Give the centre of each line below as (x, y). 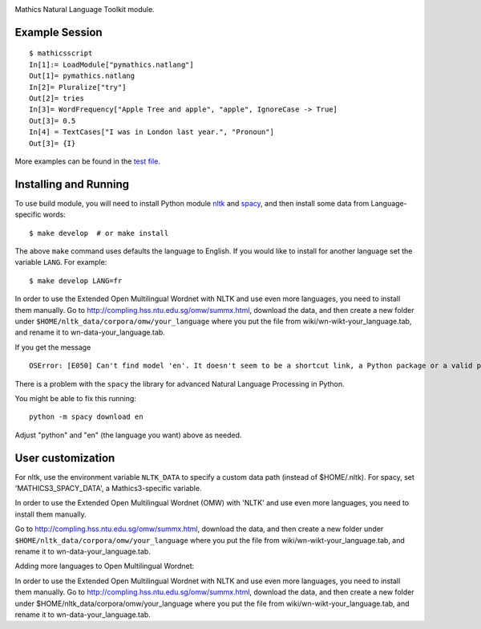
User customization (65, 458)
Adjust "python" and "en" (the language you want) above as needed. (128, 435)
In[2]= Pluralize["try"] (78, 87)
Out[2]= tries (57, 98)
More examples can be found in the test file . (87, 161)
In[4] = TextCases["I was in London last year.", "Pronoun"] (152, 132)
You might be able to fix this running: (75, 398)
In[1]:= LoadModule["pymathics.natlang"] (111, 65)
